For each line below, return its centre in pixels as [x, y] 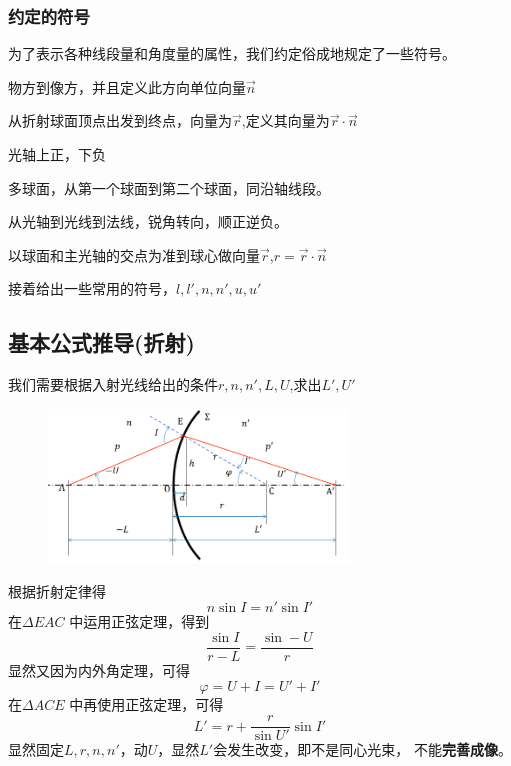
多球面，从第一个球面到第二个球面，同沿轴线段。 [169, 187]
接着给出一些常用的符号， [92, 288]
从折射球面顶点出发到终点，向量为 [120, 120]
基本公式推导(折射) [101, 342]
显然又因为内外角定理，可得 [99, 669]
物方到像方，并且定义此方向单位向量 [127, 86]
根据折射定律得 [57, 590]
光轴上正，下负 [57, 154]
